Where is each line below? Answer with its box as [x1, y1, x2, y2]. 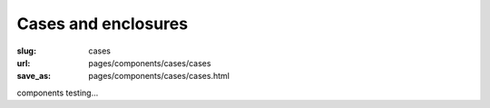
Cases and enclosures [16, 14, 189, 34]
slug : [16, 45, 36, 56]
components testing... [16, 87, 99, 98]
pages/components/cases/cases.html [88, 71, 230, 82]
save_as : [16, 71, 52, 82]
